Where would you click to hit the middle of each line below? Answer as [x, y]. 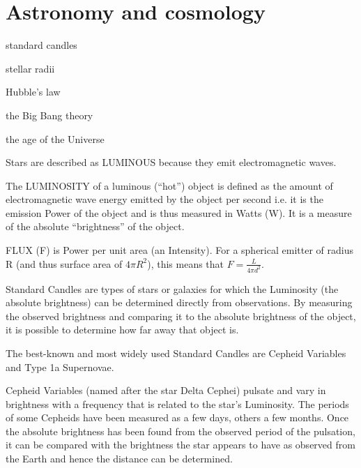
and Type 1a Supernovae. [60, 367]
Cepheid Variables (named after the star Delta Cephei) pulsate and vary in [166, 390]
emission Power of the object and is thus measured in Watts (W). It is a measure [179, 212]
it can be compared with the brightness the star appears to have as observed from [180, 445]
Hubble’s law [33, 92]
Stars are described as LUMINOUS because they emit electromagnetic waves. [171, 162]
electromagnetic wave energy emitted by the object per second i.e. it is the [164, 199]
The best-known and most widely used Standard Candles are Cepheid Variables [176, 353]
